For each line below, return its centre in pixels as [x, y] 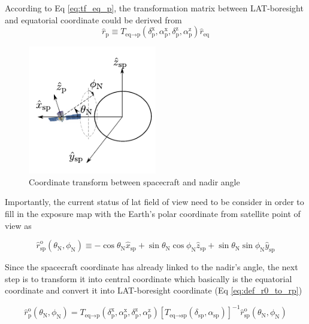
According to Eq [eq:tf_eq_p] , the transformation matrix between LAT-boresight [154, 8]
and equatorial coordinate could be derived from [93, 19]
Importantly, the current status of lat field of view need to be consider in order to [154, 202]
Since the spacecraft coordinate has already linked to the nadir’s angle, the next [152, 266]
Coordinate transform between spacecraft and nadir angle [134, 181]
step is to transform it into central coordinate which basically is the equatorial [149, 278]
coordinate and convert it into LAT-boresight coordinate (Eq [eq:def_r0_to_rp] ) [154, 290]
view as [18, 225]
